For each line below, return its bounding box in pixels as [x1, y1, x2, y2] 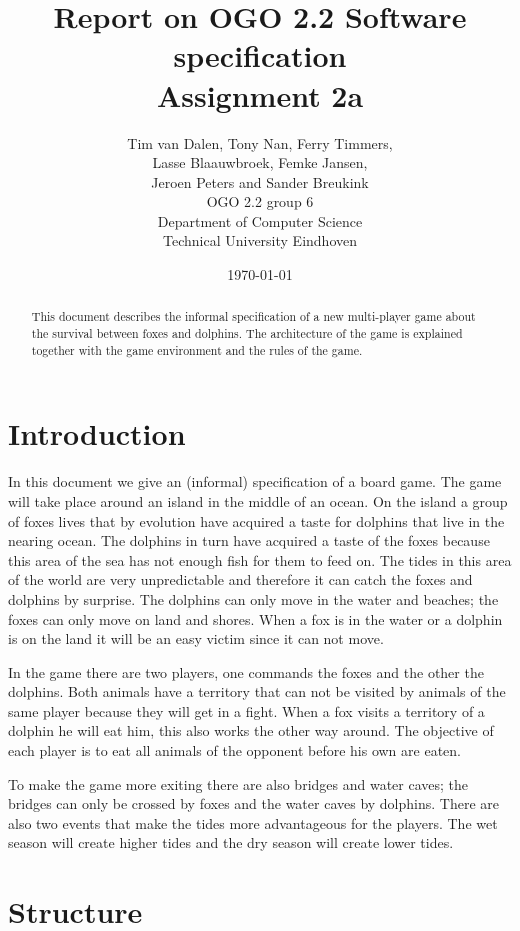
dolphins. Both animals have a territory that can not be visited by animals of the [8, 681, 506, 702]
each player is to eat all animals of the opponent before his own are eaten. [8, 740, 461, 761]
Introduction [8, 413, 186, 454]
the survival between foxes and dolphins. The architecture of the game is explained [31, 325, 463, 342]
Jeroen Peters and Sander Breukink [151, 171, 369, 192]
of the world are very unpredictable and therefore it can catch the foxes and [8, 569, 473, 590]
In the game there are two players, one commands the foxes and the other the [8, 661, 484, 682]
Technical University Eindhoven [163, 230, 357, 251]
